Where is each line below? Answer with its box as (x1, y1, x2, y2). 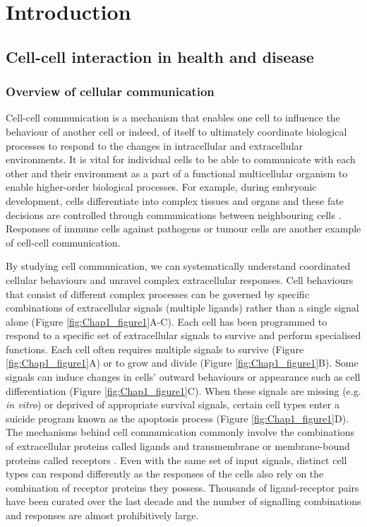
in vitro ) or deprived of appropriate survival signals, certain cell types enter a (6, 397, 339, 412)
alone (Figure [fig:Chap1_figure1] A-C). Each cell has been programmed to (6, 314, 327, 328)
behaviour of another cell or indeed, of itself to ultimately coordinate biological (6, 124, 347, 138)
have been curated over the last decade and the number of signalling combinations (6, 494, 361, 509)
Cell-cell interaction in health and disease (6, 45, 314, 67)
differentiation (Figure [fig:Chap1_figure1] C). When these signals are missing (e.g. (6, 383, 361, 398)
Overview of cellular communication (6, 83, 215, 100)
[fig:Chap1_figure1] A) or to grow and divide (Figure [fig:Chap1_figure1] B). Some (6, 355, 359, 370)
